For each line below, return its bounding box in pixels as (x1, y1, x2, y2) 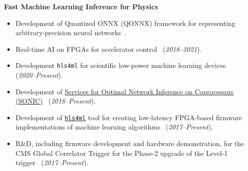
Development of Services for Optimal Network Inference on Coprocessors (15, 86, 234, 96)
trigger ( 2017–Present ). (15, 157, 89, 168)
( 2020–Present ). (15, 70, 63, 80)
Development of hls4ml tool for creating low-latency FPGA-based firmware (15, 112, 242, 122)
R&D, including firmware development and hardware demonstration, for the (15, 138, 244, 149)
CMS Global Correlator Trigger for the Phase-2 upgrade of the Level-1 (15, 148, 228, 158)
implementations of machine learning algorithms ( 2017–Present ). (15, 122, 213, 132)
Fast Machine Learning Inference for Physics (4, 1, 158, 11)
